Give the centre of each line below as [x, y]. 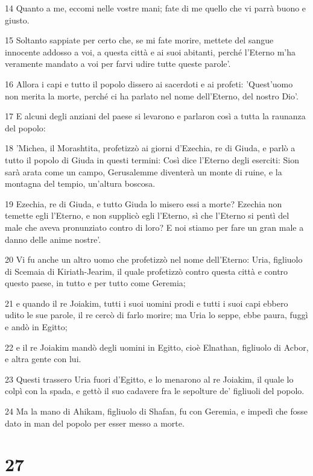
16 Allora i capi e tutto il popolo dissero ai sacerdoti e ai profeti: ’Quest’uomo [149, 83]
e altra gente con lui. [43, 359]
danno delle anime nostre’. [53, 239]
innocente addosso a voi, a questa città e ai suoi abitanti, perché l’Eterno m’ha [150, 52]
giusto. [17, 20]
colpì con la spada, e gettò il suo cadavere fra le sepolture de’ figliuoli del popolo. [155, 391]
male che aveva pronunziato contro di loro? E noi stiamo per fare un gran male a [154, 227]
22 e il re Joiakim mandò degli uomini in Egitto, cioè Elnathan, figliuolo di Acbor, [157, 347]
